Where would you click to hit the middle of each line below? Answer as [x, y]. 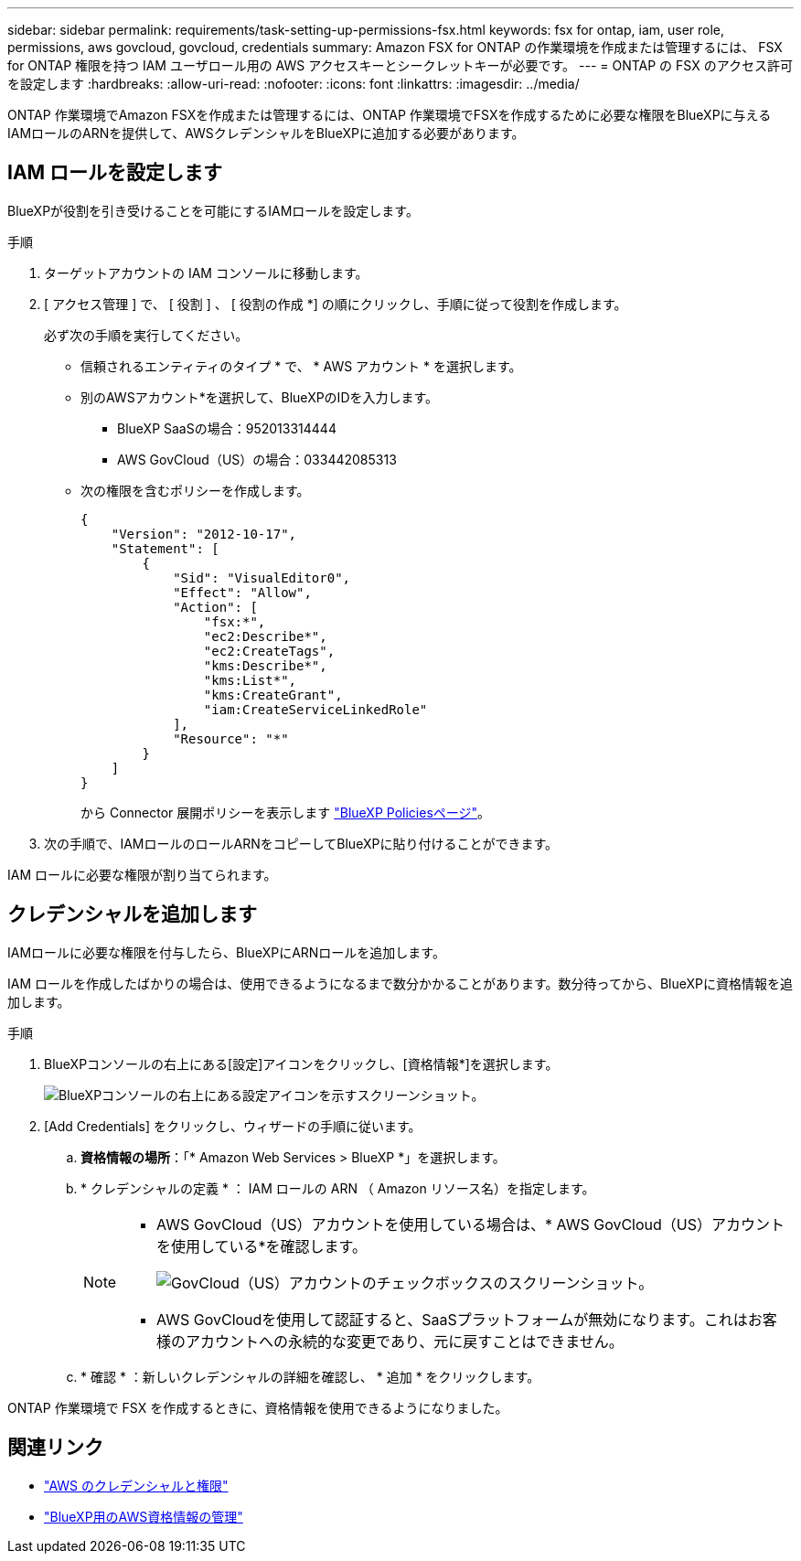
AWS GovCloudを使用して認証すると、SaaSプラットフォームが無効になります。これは [452, 1319]
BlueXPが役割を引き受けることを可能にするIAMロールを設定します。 [213, 210]
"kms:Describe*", [265, 665]
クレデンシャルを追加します [132, 914]
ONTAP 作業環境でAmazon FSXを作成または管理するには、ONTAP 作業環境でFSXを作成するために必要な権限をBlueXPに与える [390, 115]
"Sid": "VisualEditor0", [262, 577]
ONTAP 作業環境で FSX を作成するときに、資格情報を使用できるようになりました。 [258, 1407]
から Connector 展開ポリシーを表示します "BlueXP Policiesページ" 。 [286, 812]
